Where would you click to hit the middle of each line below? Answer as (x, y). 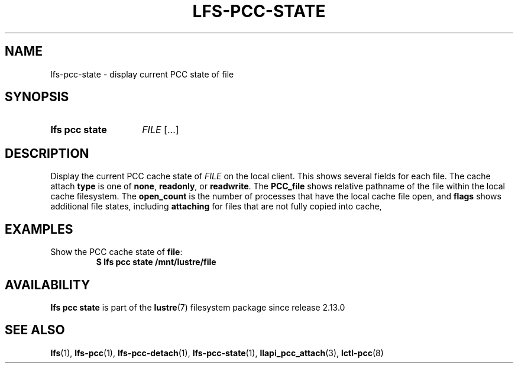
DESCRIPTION (47, 153)
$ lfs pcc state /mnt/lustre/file (156, 262)
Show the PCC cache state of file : (116, 252)
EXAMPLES (39, 229)
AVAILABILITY (48, 285)
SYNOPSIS (37, 97)
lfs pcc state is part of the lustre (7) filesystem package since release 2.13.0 (198, 307)
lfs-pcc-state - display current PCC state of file (142, 74)
